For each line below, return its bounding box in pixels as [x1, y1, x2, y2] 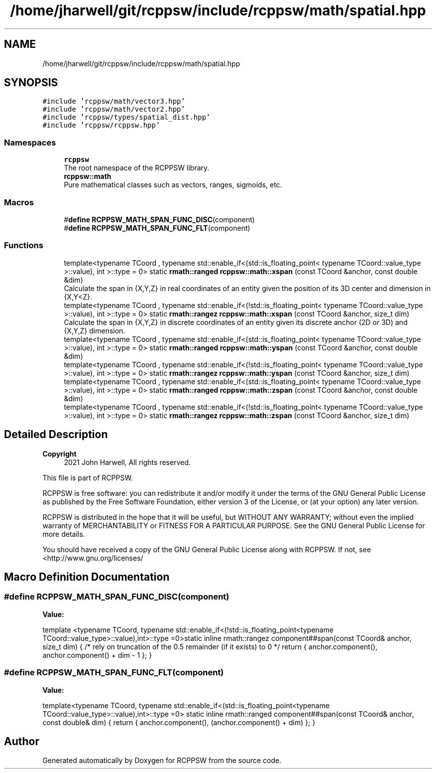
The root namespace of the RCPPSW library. [64, 163, 210, 172]
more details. [42, 529, 85, 538]
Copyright [42, 449, 77, 458]
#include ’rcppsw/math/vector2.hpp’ [42, 105, 185, 114]
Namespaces [4, 137, 56, 148]
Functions [4, 240, 43, 251]
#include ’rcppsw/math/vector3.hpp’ [42, 97, 185, 106]
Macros [4, 197, 34, 207]
